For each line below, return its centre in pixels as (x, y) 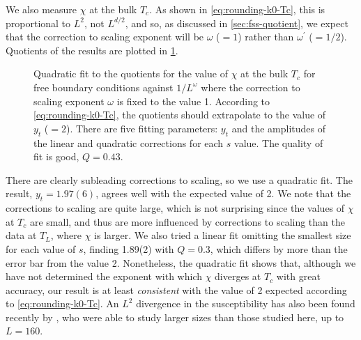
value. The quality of (279, 142)
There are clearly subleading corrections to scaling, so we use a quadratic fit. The (179, 179)
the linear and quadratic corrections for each (129, 142)
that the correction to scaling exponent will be (105, 37)
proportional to (38, 23)
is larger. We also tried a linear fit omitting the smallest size (223, 235)
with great (298, 276)
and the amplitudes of (278, 128)
